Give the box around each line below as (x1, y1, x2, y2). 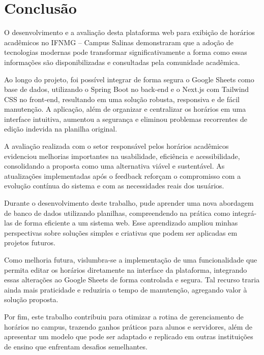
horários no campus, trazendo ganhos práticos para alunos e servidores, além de (4, 321, 253, 332)
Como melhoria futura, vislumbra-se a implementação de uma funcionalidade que (4, 254, 257, 265)
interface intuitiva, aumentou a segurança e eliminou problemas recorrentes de (4, 113, 248, 124)
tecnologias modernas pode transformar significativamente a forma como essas (4, 47, 247, 57)
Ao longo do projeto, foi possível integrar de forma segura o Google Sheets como (4, 74, 254, 84)
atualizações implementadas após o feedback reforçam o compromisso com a (4, 170, 241, 181)
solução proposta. (4, 294, 58, 305)
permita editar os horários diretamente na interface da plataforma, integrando (4, 264, 247, 275)
